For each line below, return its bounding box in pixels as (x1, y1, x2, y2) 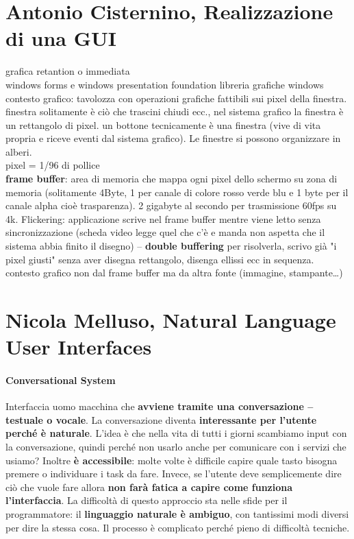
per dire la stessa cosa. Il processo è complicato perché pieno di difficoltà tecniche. (5, 520, 350, 534)
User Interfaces (5, 333, 152, 361)
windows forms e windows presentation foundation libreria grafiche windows (5, 77, 324, 91)
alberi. (5, 144, 32, 158)
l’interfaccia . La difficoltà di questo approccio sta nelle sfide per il (5, 493, 288, 507)
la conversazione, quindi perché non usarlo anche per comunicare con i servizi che (5, 439, 346, 453)
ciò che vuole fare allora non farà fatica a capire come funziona (5, 479, 293, 494)
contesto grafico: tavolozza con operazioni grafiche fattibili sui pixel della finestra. (5, 91, 347, 105)
